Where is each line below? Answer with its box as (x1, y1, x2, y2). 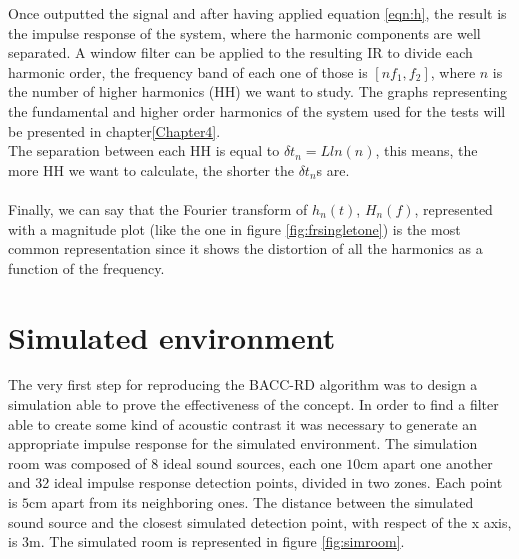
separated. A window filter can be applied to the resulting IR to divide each (8, 42, 473, 63)
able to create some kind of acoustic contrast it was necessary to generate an (8, 413, 478, 434)
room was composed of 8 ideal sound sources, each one (8, 452, 342, 473)
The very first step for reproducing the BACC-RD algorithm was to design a (8, 374, 478, 395)
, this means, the (375, 140, 478, 161)
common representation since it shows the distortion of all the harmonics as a (8, 238, 483, 259)
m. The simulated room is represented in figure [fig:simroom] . (29, 531, 405, 552)
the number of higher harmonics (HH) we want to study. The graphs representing (8, 81, 508, 102)
